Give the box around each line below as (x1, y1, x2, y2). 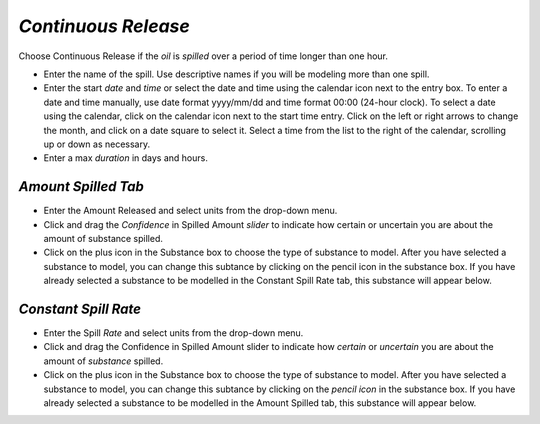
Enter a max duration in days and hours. (43, 152, 209, 164)
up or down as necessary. (43, 138, 150, 150)
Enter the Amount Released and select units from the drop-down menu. (43, 205, 338, 217)
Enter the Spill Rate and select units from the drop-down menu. (43, 327, 304, 339)
